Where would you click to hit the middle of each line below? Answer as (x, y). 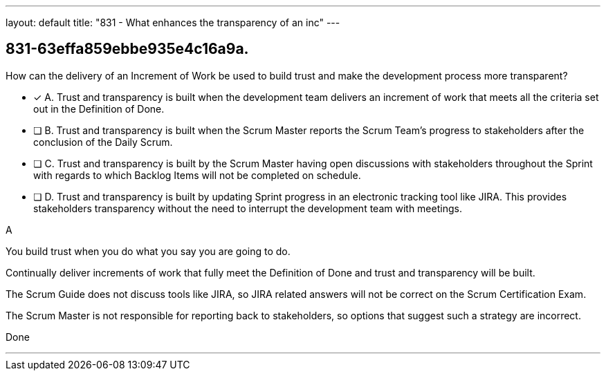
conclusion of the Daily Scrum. (103, 142)
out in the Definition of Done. (99, 109)
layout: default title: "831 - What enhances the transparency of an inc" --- (173, 22)
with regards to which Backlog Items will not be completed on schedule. (197, 175)
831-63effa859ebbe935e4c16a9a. (127, 49)
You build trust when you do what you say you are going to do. (148, 251)
